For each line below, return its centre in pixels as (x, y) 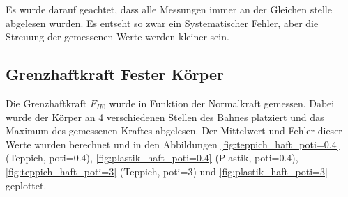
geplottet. (26, 185)
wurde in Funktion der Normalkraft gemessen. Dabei (222, 103)
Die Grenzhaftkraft (46, 103)
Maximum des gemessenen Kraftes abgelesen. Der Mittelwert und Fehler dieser (174, 131)
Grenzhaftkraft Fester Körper (115, 74)
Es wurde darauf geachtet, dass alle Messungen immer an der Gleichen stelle (169, 9)
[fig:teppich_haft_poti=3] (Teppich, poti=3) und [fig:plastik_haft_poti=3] (167, 171)
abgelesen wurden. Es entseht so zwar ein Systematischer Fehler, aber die (162, 23)
